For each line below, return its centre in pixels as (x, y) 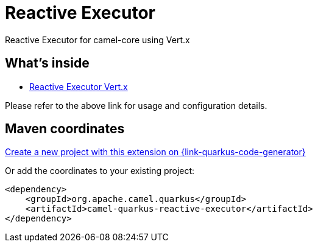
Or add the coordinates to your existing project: (100, 171)
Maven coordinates (65, 129)
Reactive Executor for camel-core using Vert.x (97, 40)
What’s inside (47, 63)
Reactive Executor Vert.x (79, 86)
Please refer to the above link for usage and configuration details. (136, 105)
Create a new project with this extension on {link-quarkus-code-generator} (155, 152)
